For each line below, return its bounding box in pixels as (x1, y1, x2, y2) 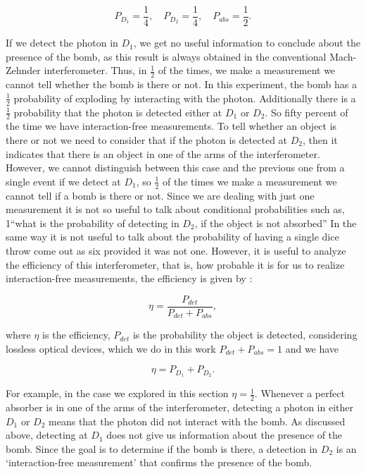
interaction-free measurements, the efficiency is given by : (6, 271, 253, 286)
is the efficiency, (42, 327, 111, 342)
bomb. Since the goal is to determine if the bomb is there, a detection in (6, 441, 318, 456)
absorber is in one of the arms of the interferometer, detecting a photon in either (6, 400, 354, 415)
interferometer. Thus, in (44, 63, 147, 78)
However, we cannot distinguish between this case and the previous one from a (6, 160, 345, 175)
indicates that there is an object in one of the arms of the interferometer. (6, 146, 320, 161)
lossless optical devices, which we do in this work (6, 341, 216, 355)
